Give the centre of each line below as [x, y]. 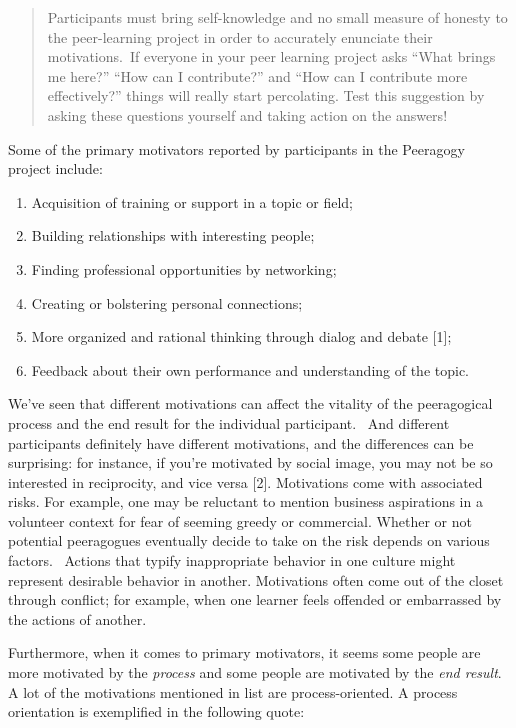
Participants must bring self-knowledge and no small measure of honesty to [277, 17]
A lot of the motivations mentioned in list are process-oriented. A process [233, 691]
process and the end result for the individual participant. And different [229, 422]
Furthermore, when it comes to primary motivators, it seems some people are [244, 652]
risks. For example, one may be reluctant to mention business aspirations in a [245, 501]
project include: [55, 168]
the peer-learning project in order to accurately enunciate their [240, 36]
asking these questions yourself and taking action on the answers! [247, 114]
